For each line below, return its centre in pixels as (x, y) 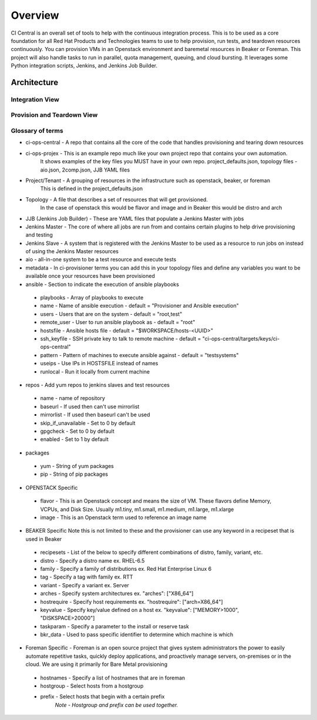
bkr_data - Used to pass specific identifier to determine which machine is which (137, 635)
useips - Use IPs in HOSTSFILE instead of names (99, 364)
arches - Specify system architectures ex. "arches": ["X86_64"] (117, 594)
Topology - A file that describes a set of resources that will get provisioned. (117, 199)
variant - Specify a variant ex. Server (85, 585)
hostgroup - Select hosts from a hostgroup (92, 686)
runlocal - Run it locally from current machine (95, 371)
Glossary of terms (37, 131)
